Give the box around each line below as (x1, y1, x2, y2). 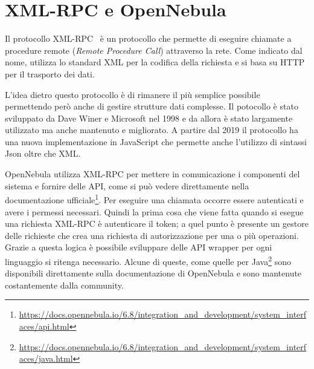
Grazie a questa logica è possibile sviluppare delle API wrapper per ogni (5, 241, 272, 253)
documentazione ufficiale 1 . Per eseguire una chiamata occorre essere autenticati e (5, 192, 304, 206)
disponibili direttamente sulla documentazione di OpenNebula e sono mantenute (5, 267, 302, 279)
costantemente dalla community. (5, 278, 124, 291)
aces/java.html (19, 352, 73, 365)
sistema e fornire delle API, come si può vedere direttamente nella (5, 179, 249, 192)
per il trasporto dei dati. (5, 67, 95, 80)
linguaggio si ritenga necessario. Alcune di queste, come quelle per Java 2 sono (5, 253, 291, 267)
